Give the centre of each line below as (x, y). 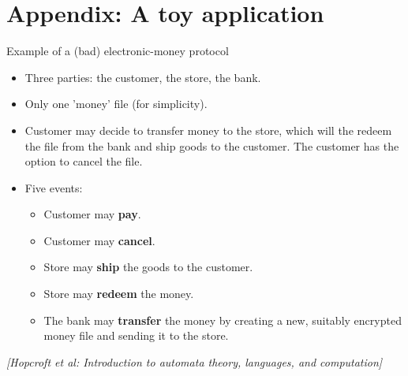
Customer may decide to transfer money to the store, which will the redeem (208, 130)
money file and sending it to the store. (136, 335)
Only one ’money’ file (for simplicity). (116, 104)
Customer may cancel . (99, 240)
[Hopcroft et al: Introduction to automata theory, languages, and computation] (195, 361)
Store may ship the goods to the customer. (148, 267)
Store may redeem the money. (119, 294)
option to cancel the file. (84, 161)
